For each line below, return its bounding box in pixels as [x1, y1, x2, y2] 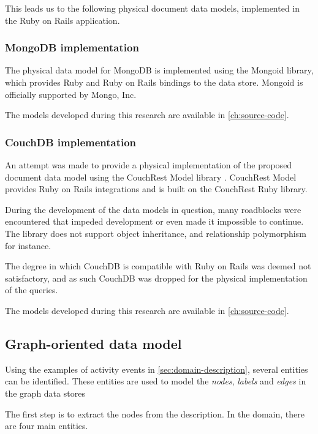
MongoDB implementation [5, 40, 139, 55]
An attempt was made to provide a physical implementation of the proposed [5, 159, 292, 171]
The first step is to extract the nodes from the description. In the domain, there [5, 407, 305, 420]
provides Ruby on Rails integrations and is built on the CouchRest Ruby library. [5, 182, 308, 195]
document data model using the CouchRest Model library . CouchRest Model [5, 170, 297, 183]
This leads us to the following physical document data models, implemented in [5, 2, 300, 14]
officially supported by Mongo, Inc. [5, 88, 137, 100]
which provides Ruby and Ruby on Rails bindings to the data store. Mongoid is [5, 76, 303, 88]
